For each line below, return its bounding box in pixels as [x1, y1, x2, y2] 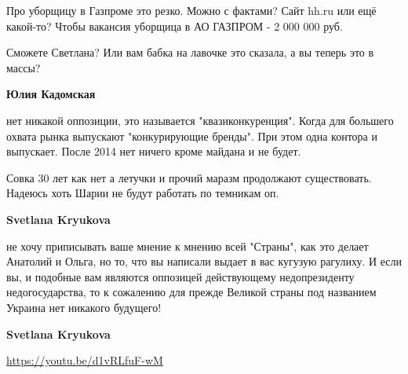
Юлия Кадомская [6, 86, 96, 102]
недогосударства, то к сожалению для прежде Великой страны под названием [6, 284, 377, 300]
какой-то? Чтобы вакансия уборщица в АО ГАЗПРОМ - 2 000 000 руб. [6, 17, 343, 34]
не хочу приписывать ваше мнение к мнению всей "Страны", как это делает [6, 237, 369, 254]
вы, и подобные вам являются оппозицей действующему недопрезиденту [6, 268, 355, 284]
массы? [6, 59, 41, 75]
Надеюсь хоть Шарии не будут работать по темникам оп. [6, 185, 279, 201]
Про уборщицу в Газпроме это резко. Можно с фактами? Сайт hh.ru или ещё [6, 2, 377, 18]
